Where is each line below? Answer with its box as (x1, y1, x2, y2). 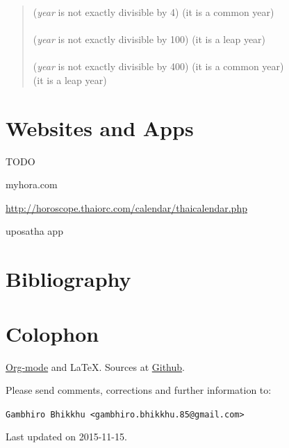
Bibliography (6, 265, 131, 293)
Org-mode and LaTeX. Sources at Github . (6, 359, 185, 374)
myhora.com (6, 177, 58, 192)
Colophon (6, 319, 99, 347)
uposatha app (6, 224, 63, 238)
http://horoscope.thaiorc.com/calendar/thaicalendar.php (6, 200, 247, 215)
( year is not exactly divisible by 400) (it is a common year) (33, 59, 284, 74)
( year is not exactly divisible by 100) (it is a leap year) (33, 32, 266, 47)
